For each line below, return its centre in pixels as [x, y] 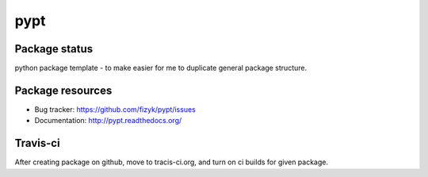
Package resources [63, 90]
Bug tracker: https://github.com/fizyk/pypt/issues [115, 109]
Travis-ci [37, 143]
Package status [54, 49]
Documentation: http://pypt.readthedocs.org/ [108, 121]
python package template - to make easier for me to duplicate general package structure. [161, 68]
